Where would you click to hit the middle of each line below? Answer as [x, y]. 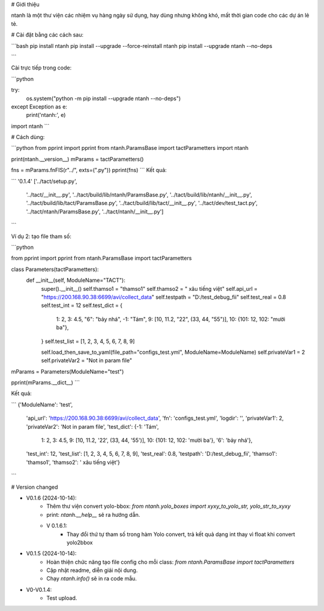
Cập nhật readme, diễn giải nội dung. [92, 570]
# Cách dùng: [28, 137]
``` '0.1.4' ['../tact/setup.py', [44, 181]
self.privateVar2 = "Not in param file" [86, 360]
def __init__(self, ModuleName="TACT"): [76, 280]
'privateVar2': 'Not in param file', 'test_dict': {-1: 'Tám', [92, 426]
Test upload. [62, 598]
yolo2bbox [80, 542]
